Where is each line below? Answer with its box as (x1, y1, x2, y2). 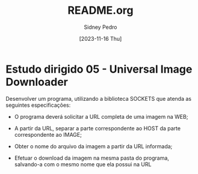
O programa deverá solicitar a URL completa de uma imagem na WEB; (14, 113, 188, 120)
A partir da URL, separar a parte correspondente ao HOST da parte (14, 124, 181, 132)
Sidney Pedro (84, 23, 117, 31)
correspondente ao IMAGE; (14, 131, 82, 138)
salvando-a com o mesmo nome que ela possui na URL (14, 160, 152, 168)
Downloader (5, 75, 69, 89)
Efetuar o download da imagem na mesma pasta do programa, (14, 154, 170, 161)
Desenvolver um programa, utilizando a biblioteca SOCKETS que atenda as (5, 95, 192, 102)
